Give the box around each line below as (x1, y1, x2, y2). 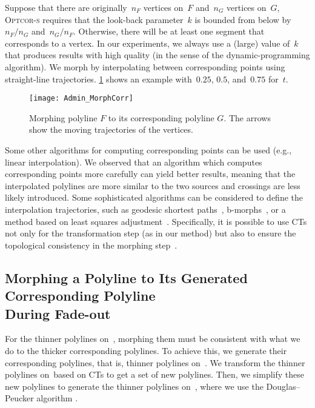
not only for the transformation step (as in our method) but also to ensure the (5, 227, 296, 239)
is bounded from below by (194, 13, 291, 25)
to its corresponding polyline (108, 111, 214, 124)
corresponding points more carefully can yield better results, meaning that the (5, 167, 296, 180)
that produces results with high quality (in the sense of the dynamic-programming (5, 48, 310, 61)
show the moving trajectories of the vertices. (29, 123, 193, 136)
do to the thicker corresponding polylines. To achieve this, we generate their (5, 344, 287, 356)
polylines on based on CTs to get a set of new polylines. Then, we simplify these (5, 368, 305, 381)
